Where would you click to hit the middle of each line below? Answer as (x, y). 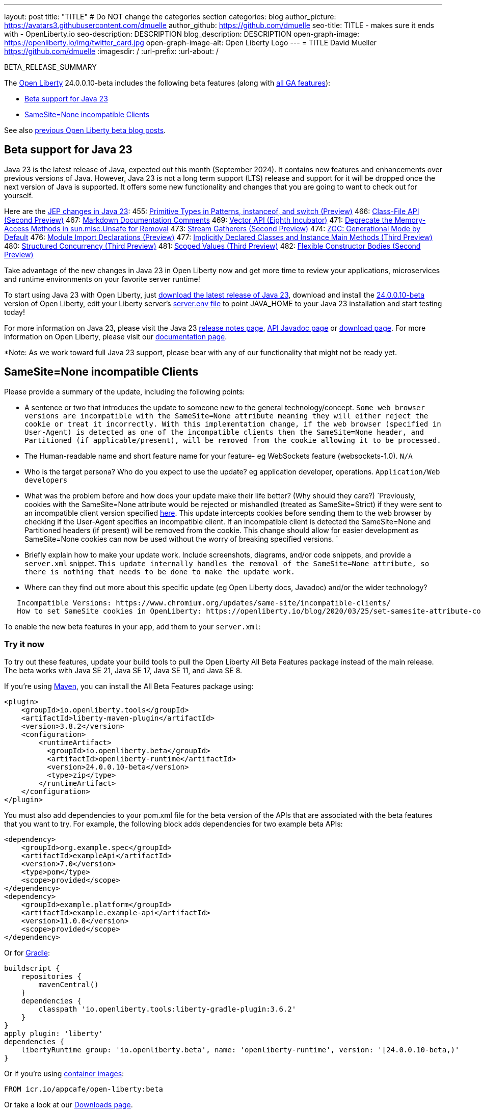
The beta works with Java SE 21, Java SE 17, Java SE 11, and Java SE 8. (123, 671)
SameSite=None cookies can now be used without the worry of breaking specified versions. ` (181, 539)
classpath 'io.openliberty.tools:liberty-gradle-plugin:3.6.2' (167, 1009)
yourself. (19, 195)
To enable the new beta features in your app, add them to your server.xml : (132, 626)
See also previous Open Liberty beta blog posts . (85, 130)
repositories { (51, 977)
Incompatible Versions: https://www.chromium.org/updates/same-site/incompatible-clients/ (204, 603)
